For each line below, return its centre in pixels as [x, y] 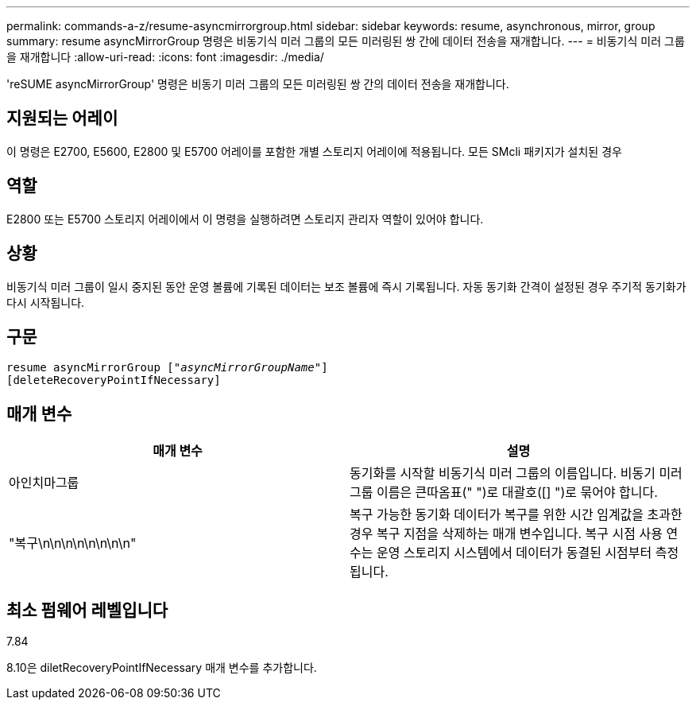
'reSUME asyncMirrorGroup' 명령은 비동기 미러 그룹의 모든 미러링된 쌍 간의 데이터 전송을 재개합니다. [258, 84]
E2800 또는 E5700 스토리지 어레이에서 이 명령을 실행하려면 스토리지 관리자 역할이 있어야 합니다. [245, 219]
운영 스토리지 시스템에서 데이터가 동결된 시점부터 [514, 553]
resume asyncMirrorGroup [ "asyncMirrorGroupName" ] [167, 368]
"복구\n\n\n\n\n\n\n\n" [73, 543]
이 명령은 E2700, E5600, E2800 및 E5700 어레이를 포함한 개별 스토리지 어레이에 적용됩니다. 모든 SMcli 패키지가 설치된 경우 [314, 151]
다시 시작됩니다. [46, 302]
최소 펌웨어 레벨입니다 [87, 610]
